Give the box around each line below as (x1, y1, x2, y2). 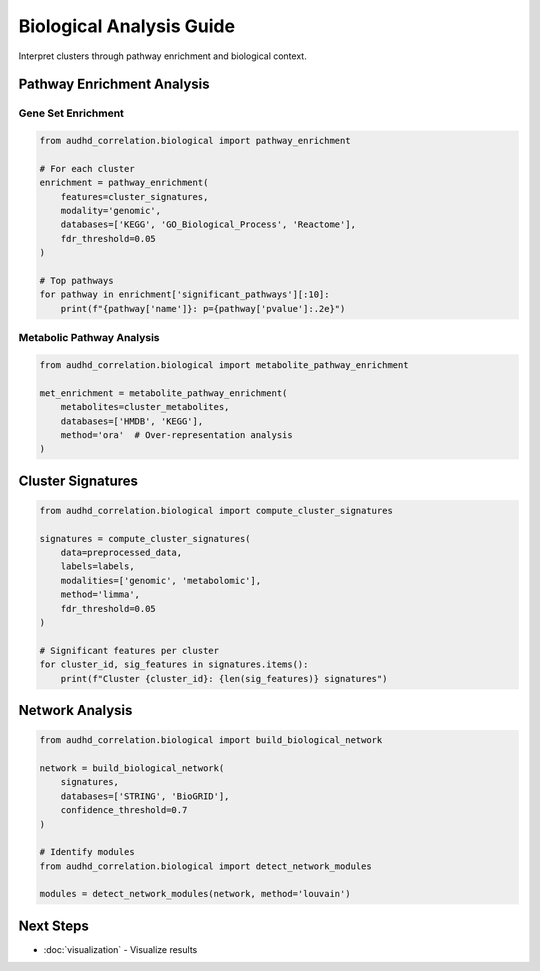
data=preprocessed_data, (60, 547, 183, 559)
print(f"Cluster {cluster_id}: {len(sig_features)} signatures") (60, 673, 388, 684)
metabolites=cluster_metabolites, (60, 401, 230, 413)
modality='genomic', (60, 205, 162, 217)
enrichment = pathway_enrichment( (39, 177, 209, 189)
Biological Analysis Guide (18, 15, 235, 37)
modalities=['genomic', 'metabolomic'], (60, 575, 262, 586)
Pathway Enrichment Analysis (18, 76, 210, 93)
